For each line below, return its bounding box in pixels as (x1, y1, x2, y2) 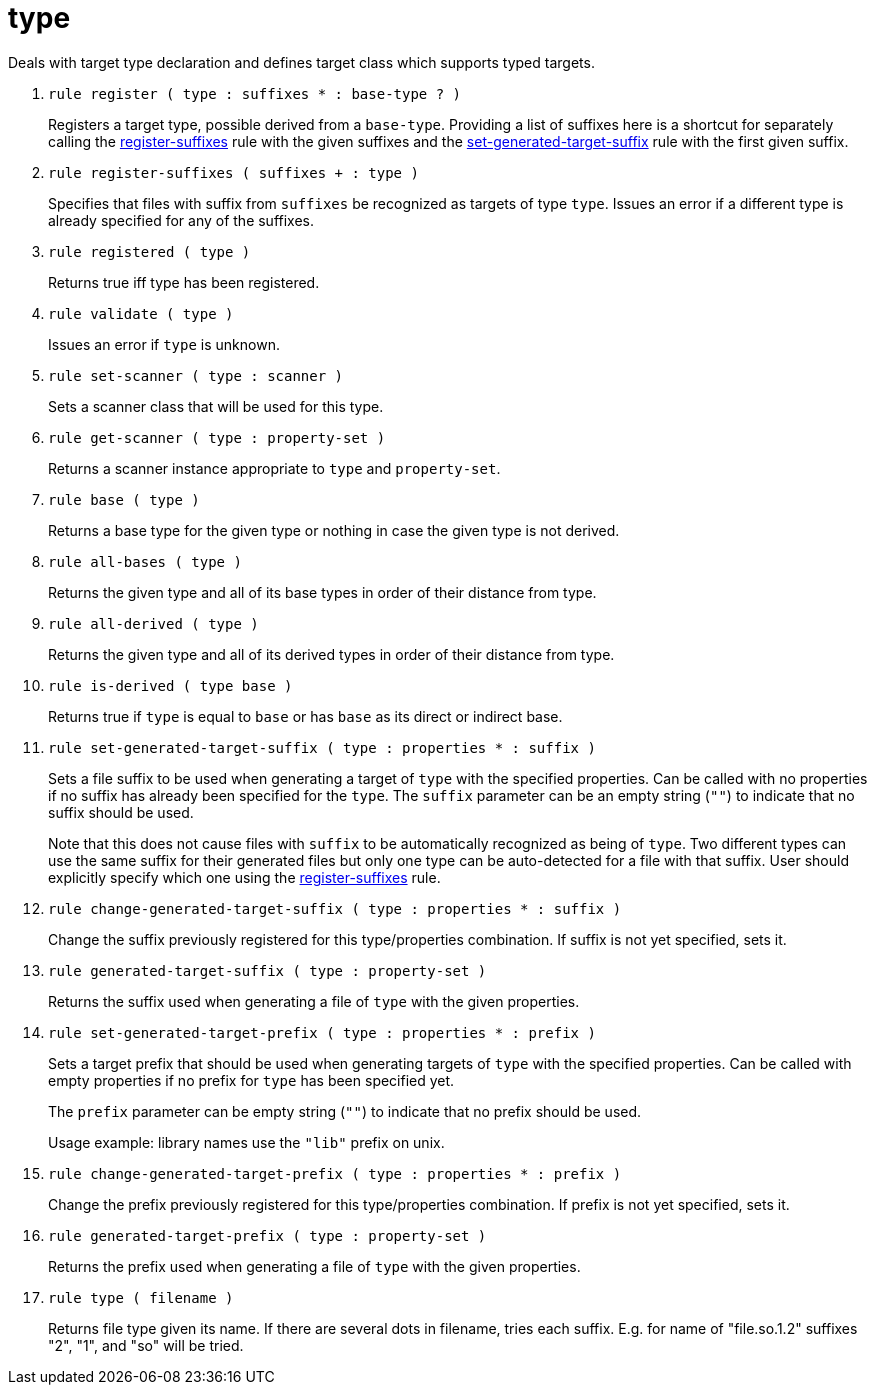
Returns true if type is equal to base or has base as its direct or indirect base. (48, 707, 563, 725)
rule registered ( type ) (48, 243, 251, 260)
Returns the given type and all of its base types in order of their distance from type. (48, 583, 597, 601)
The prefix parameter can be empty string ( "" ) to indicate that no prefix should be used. (48, 1102, 642, 1120)
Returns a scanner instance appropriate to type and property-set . (48, 459, 501, 477)
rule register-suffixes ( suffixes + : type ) (48, 164, 419, 181)
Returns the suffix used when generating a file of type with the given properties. (48, 992, 580, 1010)
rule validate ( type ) (48, 305, 234, 322)
